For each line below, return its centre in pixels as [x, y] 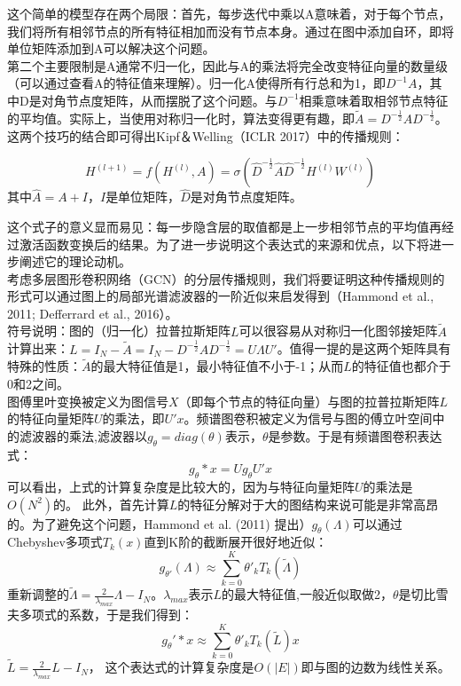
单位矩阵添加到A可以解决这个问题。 [111, 48]
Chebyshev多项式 [55, 542]
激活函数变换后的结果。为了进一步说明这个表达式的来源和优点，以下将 [224, 244]
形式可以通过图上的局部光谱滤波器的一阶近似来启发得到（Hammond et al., [221, 296]
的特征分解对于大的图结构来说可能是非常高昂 [308, 504]
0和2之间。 [38, 384]
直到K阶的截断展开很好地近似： [236, 542]
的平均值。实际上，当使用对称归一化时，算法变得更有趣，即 [181, 118]
